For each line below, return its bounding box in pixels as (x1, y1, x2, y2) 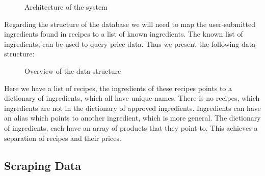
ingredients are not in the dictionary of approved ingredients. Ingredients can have (4, 102, 261, 113)
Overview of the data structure (24, 65, 121, 76)
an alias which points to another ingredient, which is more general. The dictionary (4, 112, 261, 123)
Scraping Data (4, 157, 81, 173)
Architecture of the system (24, 2, 108, 12)
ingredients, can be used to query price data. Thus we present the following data (4, 38, 256, 49)
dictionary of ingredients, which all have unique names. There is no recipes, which (4, 93, 260, 103)
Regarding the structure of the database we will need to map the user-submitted (4, 18, 255, 29)
